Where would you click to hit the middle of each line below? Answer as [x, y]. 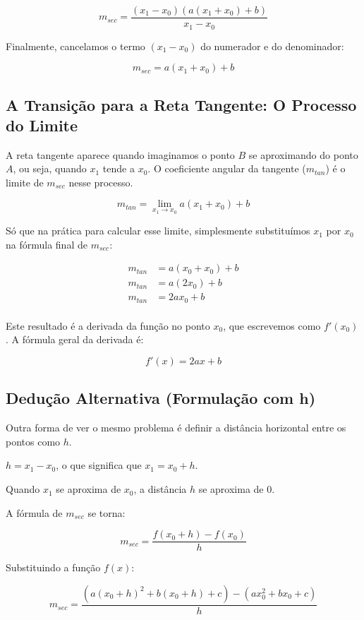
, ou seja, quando [50, 168]
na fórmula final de [47, 244]
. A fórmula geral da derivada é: [75, 339]
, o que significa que [99, 465]
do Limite [42, 125]
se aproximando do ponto [303, 154]
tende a [119, 168]
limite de [25, 182]
